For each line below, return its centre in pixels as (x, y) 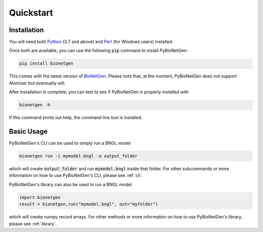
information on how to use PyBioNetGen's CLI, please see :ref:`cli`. (76, 175)
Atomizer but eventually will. (37, 83)
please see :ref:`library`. (33, 224)
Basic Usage (28, 131)
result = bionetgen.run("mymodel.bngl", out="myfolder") (89, 204)
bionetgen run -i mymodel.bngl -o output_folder (78, 156)
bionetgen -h (35, 105)
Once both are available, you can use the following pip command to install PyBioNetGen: (98, 51)
